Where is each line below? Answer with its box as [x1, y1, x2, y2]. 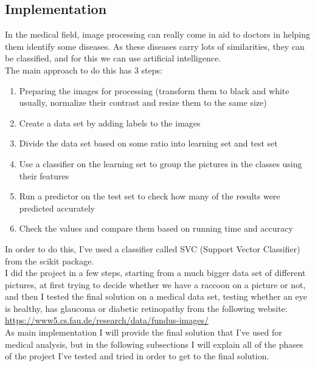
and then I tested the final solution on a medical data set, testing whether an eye [5, 290, 307, 303]
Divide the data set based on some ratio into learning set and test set [19, 137, 278, 150]
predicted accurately [19, 201, 95, 214]
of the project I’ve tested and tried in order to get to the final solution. [5, 350, 269, 362]
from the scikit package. [5, 254, 94, 267]
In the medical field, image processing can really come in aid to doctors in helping [5, 28, 310, 41]
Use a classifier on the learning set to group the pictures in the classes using [19, 157, 302, 170]
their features [19, 169, 69, 182]
